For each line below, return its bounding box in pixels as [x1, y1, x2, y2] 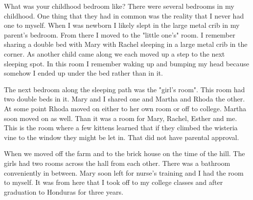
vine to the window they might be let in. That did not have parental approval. [4, 132, 239, 142]
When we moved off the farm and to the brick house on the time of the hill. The [4, 148, 245, 159]
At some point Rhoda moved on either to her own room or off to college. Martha [4, 103, 247, 113]
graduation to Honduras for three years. [4, 186, 123, 197]
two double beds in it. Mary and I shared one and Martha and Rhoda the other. [4, 94, 245, 104]
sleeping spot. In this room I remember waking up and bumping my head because [4, 58, 249, 68]
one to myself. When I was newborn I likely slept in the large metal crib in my [4, 20, 240, 30]
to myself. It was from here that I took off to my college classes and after [4, 177, 223, 187]
